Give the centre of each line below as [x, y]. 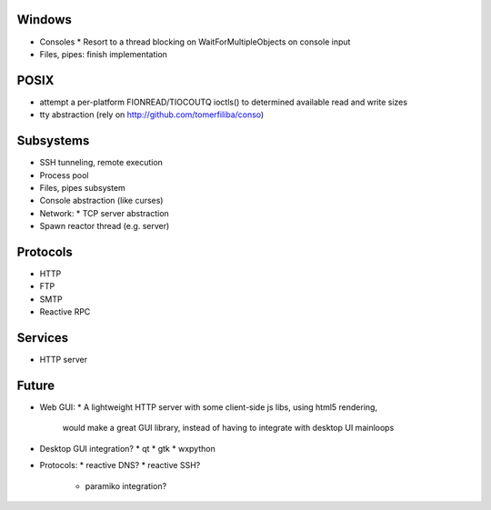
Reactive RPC [65, 312]
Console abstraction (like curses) [101, 201]
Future [36, 385]
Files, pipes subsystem [83, 187]
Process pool [65, 175]
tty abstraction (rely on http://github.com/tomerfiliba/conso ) [152, 115]
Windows [44, 20]
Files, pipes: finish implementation [104, 54]
